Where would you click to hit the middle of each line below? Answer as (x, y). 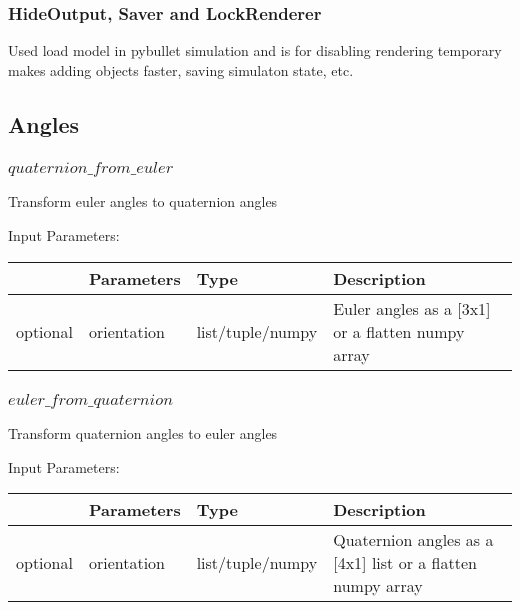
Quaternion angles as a (413, 540)
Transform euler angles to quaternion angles (143, 201)
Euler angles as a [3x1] (412, 308)
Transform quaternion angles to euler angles (143, 432)
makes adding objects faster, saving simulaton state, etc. (181, 69)
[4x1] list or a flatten (405, 563)
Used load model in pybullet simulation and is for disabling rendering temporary (255, 50)
